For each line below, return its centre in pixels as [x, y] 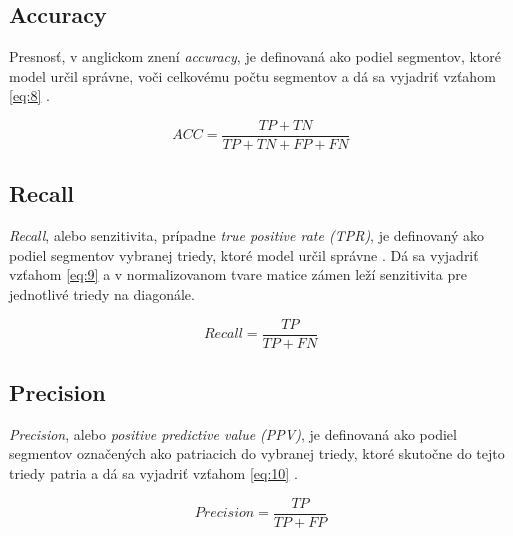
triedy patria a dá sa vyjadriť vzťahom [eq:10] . [153, 473]
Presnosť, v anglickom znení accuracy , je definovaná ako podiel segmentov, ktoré [255, 56]
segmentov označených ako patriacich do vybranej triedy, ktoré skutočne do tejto [257, 453]
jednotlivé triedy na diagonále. [102, 294]
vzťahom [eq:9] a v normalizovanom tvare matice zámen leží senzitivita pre [238, 274]
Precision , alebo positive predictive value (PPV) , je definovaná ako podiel [233, 433]
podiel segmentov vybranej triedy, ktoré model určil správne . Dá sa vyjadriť [244, 254]
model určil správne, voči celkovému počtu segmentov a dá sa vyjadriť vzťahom [252, 75]
